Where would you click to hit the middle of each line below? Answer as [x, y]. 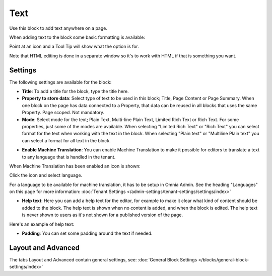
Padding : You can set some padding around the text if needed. [87, 233]
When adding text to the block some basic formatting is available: [77, 37]
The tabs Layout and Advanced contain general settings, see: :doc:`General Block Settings [103, 259]
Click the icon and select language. [46, 175]
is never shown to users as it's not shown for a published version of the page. [103, 215]
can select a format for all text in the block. [66, 140]
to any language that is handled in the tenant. [69, 157]
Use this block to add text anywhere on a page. [58, 28]
